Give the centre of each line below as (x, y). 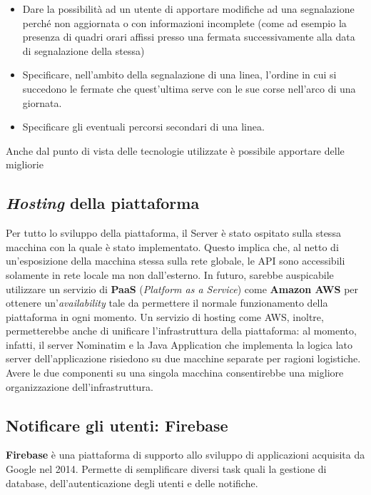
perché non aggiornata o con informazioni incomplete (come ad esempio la (184, 22)
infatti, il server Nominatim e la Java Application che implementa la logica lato (179, 344)
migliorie (25, 164)
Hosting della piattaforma (103, 203)
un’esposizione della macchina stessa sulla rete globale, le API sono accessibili (176, 261)
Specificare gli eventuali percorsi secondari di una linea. (143, 127)
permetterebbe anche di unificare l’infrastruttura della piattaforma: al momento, (181, 331)
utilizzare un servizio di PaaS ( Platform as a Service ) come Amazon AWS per (182, 289)
